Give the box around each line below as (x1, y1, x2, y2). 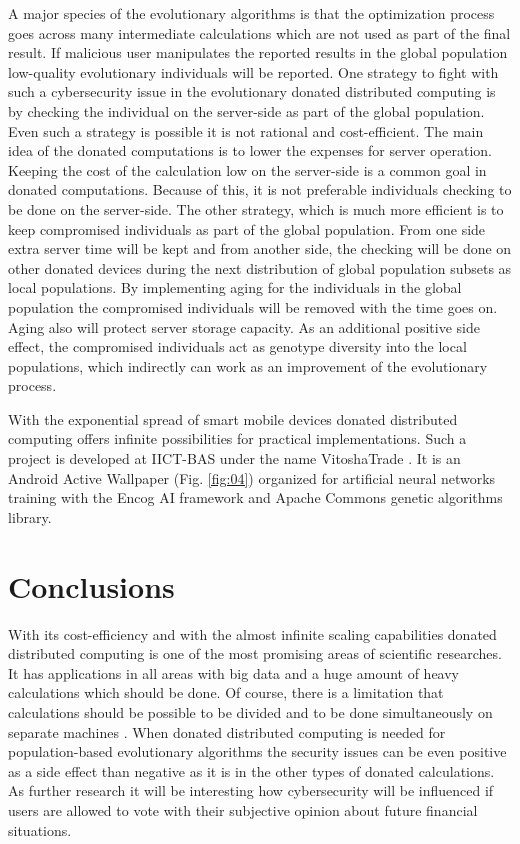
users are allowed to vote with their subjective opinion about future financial (8, 799, 478, 820)
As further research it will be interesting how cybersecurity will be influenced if (8, 780, 494, 801)
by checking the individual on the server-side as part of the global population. (8, 100, 485, 121)
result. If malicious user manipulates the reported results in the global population (8, 42, 508, 63)
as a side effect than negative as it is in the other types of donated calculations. (8, 760, 495, 781)
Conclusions (8, 565, 175, 606)
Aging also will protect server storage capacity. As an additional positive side (8, 316, 480, 337)
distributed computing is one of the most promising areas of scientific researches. (8, 643, 502, 664)
